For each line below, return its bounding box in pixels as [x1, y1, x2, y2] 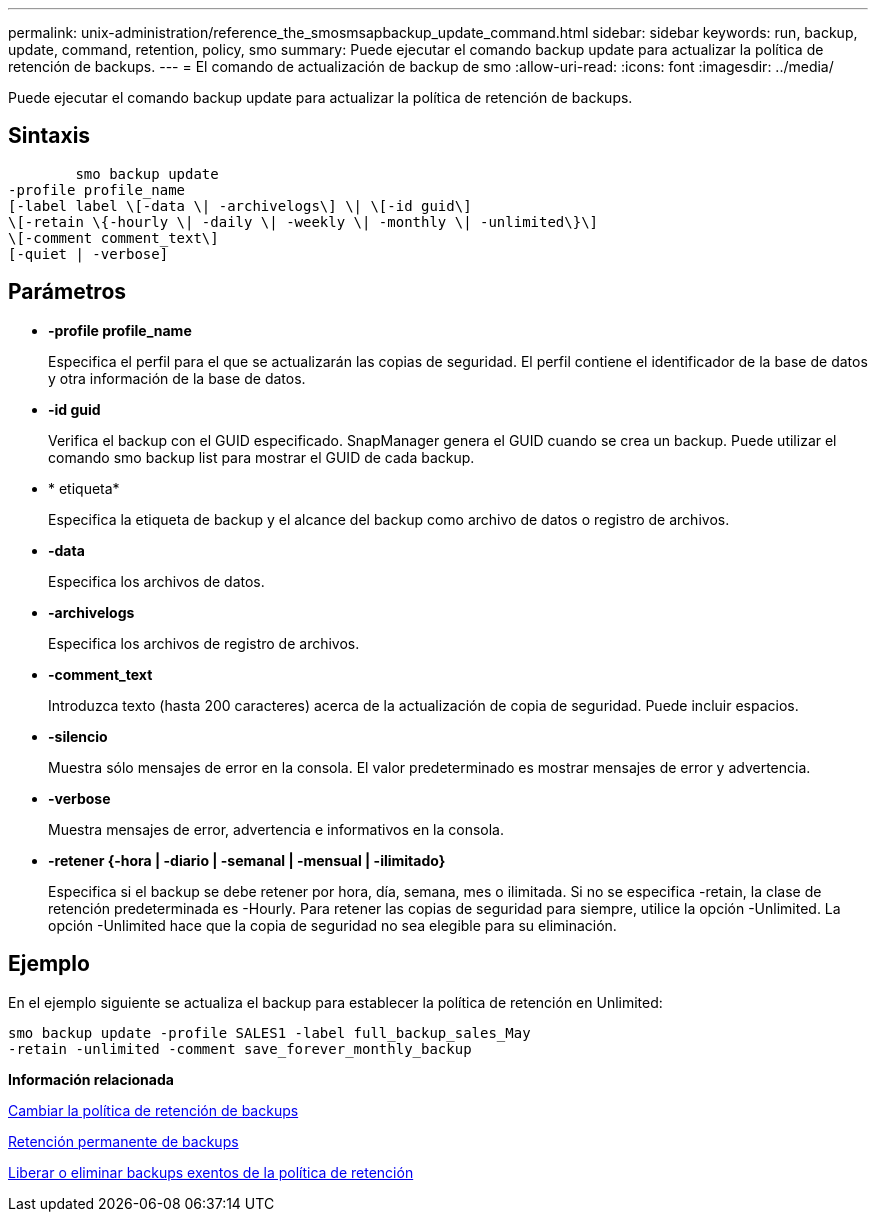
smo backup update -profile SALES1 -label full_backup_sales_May [8, 1024, 531, 1041]
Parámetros [8, 279, 127, 305]
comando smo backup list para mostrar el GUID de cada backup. [48, 448, 475, 466]
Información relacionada [8, 1070, 174, 1088]
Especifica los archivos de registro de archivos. [48, 634, 360, 652]
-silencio [48, 727, 108, 745]
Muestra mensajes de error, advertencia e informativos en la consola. [48, 820, 505, 838]
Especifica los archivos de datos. [48, 572, 265, 590]
